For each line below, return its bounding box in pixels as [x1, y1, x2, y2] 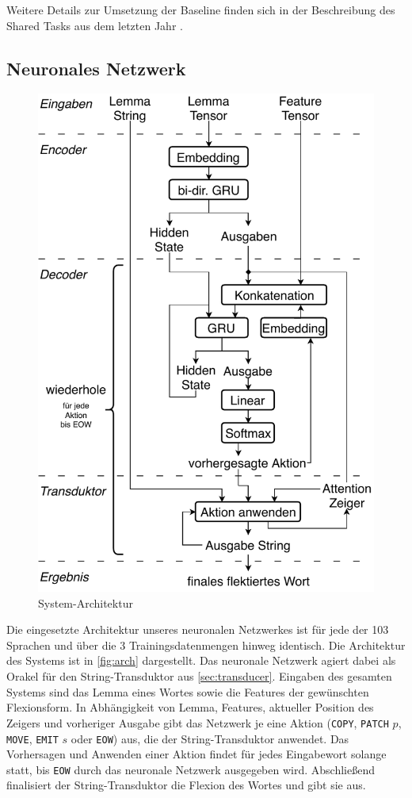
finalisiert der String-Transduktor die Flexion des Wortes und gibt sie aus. [6, 777, 366, 793]
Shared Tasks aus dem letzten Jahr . [6, 17, 183, 33]
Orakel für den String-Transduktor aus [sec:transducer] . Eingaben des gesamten [6, 668, 392, 685]
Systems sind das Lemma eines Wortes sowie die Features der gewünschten [6, 683, 369, 700]
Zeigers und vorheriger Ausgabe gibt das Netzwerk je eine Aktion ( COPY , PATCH [6, 714, 389, 731]
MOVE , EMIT [6, 730, 59, 746]
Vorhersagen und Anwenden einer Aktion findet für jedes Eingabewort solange [6, 746, 387, 762]
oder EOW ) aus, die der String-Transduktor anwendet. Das [71, 730, 349, 746]
